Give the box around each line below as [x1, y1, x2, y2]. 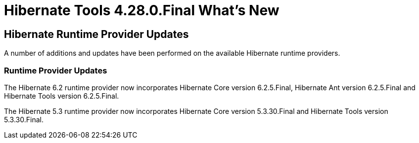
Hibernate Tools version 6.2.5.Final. [4, 91, 119, 100]
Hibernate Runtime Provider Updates [4, 28, 189, 40]
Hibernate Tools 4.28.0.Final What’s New [4, 2, 279, 19]
